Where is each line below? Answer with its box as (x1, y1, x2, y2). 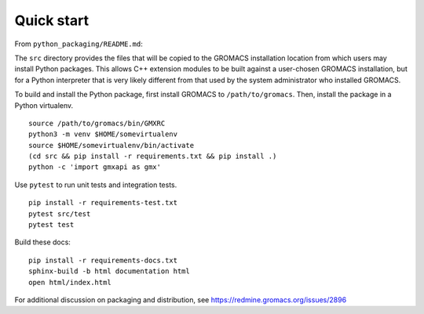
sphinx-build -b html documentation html (28, 267, 190, 276)
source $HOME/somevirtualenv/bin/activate (28, 141, 195, 150)
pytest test (28, 220, 75, 229)
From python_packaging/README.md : (14, 39, 143, 49)
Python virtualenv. (14, 100, 74, 110)
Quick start (14, 12, 90, 29)
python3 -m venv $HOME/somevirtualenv (28, 130, 178, 139)
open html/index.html (28, 278, 111, 287)
